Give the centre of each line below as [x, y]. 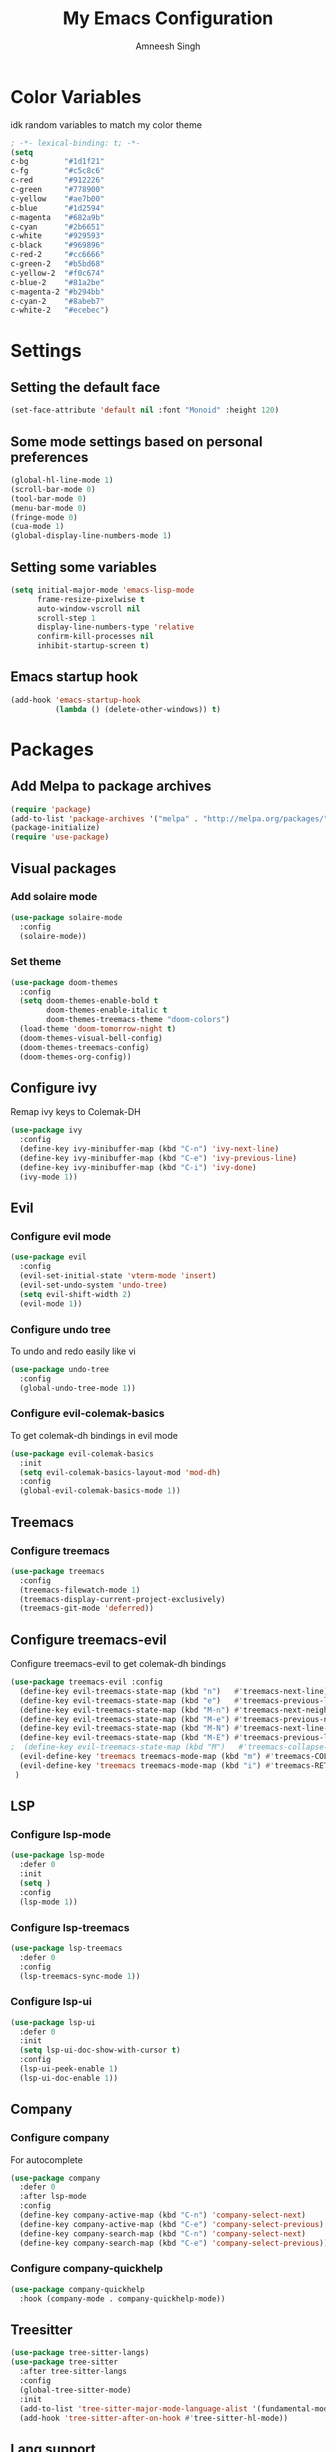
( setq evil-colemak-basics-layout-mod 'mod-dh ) [120, 1472]
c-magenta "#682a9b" [57, 217]
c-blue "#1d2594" [57, 208]
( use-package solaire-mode [66, 917]
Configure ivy [54, 1088]
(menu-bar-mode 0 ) [48, 508]
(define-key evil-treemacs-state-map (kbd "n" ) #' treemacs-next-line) [174, 1691]
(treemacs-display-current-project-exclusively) [122, 1599]
